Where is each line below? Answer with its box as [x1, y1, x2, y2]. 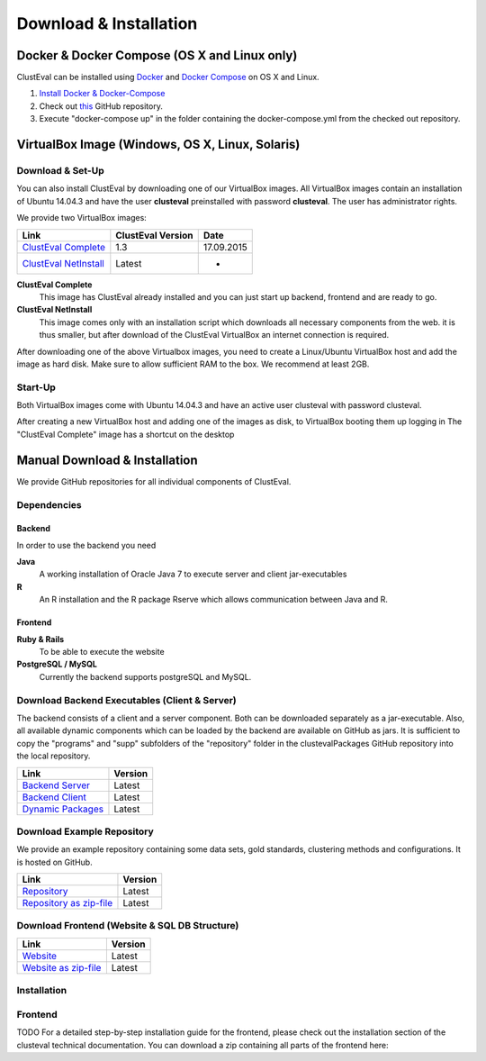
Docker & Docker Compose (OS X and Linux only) [16, 48, 298, 63]
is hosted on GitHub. [16, 857, 94, 867]
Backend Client [22, 791, 87, 803]
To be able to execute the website [39, 647, 166, 657]
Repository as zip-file [22, 897, 113, 910]
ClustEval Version [115, 229, 193, 241]
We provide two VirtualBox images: [16, 213, 148, 223]
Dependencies [16, 498, 83, 511]
